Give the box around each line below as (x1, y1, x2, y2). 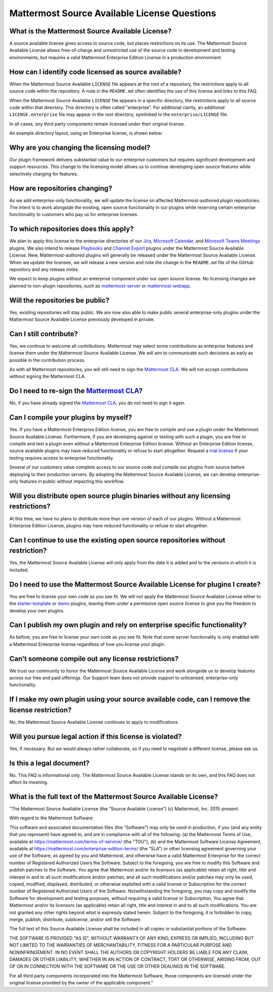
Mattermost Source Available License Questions (9, 8, 216, 19)
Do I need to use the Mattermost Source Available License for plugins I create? (9, 580, 261, 589)
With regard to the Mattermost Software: (9, 815, 94, 821)
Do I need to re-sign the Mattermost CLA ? (9, 387, 143, 395)
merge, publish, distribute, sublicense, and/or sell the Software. (9, 916, 142, 922)
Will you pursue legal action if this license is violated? (9, 732, 182, 741)
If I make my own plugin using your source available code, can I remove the (9, 695, 250, 704)
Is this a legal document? (9, 759, 90, 767)
